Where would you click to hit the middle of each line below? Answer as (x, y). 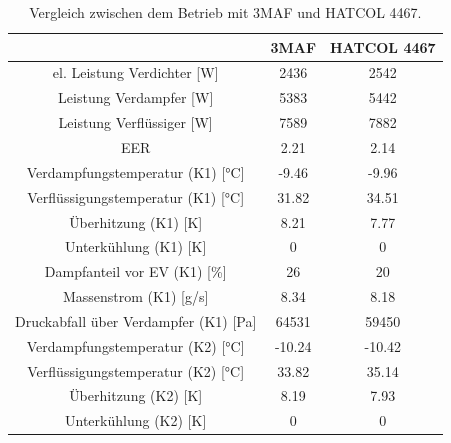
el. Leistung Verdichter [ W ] (135, 72)
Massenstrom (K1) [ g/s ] (135, 296)
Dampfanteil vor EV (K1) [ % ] (135, 271)
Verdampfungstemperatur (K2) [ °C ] (135, 345)
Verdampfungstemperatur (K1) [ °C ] (135, 171)
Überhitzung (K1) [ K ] (136, 221)
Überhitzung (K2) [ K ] (136, 395)
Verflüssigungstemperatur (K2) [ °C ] (136, 370)
